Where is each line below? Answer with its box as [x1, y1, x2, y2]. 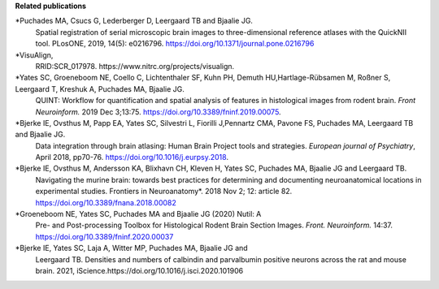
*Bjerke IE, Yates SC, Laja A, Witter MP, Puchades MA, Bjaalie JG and [15, 244, 248, 253]
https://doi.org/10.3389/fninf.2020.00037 [35, 231, 174, 241]
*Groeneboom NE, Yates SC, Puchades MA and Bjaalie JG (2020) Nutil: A [15, 209, 262, 219]
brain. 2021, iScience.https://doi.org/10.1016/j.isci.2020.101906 [35, 265, 244, 275]
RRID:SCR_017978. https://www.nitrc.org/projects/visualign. [35, 61, 235, 71]
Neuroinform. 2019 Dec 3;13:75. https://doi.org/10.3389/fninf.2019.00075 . [35, 106, 281, 117]
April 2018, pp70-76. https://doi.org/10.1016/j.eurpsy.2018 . [35, 153, 229, 162]
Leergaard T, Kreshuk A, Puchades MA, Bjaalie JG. [15, 84, 185, 93]
